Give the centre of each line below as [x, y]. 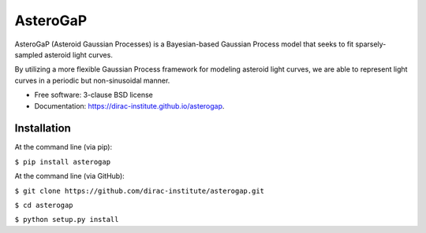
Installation [43, 129]
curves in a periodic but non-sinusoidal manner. [92, 80]
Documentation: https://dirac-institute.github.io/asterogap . [129, 105]
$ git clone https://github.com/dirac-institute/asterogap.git [139, 190]
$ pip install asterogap [62, 162]
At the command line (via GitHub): [70, 176]
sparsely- [371, 44]
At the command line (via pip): [64, 147]
